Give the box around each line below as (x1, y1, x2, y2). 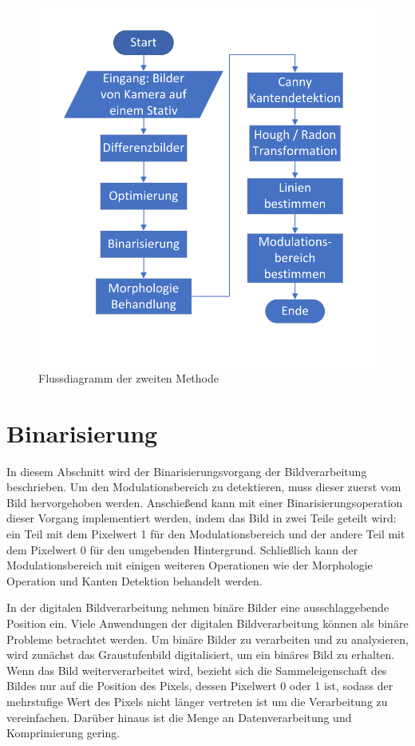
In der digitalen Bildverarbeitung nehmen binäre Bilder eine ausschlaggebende (6, 599, 389, 616)
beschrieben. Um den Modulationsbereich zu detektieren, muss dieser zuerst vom (6, 478, 401, 495)
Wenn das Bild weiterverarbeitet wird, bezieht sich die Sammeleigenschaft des (6, 661, 387, 678)
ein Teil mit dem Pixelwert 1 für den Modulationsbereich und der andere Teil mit (6, 526, 405, 542)
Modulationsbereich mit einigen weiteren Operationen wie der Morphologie (6, 557, 373, 573)
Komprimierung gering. (6, 724, 121, 741)
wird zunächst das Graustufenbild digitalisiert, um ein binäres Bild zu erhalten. (6, 646, 395, 663)
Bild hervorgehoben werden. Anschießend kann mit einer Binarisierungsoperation (6, 494, 403, 510)
